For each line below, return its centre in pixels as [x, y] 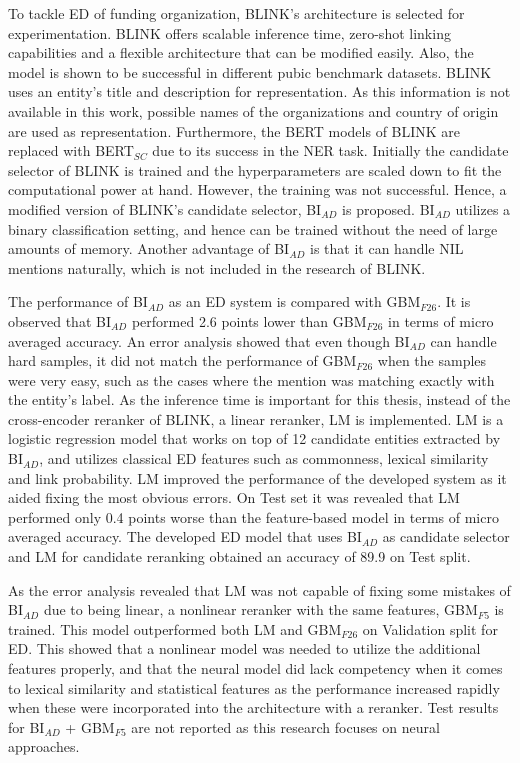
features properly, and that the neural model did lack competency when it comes [255, 668]
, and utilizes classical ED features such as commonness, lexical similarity [264, 458]
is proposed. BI [388, 208]
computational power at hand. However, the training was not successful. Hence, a [257, 189]
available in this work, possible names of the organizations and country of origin [253, 110]
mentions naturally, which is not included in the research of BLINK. [217, 267]
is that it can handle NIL [387, 248]
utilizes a [483, 208]
